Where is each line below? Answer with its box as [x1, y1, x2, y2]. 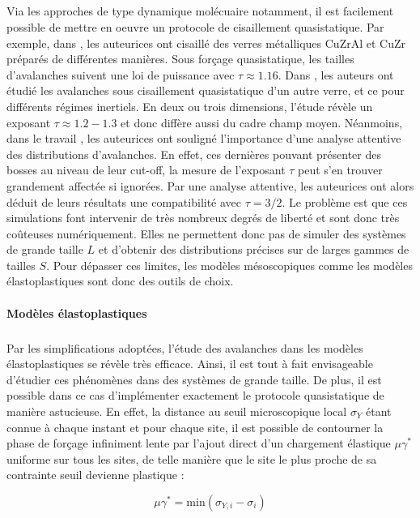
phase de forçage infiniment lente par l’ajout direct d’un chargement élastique [6, 435, 391, 452]
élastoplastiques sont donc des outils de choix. [6, 272, 234, 289]
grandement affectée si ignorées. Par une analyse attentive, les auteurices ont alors [6, 177, 414, 194]
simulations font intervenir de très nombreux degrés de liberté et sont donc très [6, 209, 400, 226]
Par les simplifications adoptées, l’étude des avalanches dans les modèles [6, 339, 363, 356]
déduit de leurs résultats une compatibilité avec [6, 193, 242, 210]
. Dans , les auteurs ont [278, 66, 394, 83]
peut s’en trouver [298, 161, 383, 178]
